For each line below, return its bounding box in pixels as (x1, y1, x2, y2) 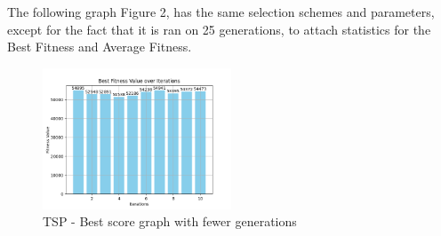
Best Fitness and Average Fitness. (7, 37, 192, 56)
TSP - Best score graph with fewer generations (43, 212, 297, 231)
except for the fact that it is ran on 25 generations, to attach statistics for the (7, 20, 431, 38)
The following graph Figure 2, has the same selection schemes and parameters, (7, 3, 435, 20)
